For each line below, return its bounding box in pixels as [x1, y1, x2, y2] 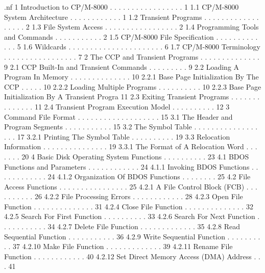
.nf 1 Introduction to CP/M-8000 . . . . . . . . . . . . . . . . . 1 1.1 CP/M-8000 [4, 2, 239, 12]
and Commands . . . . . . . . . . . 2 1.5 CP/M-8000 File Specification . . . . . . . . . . [4, 31, 258, 42]
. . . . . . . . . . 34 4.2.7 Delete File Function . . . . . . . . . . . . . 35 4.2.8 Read [4, 221, 240, 232]
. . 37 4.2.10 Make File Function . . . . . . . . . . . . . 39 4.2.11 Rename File [4, 241, 233, 252]
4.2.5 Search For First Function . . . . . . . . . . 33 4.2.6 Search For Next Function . [4, 211, 260, 222]
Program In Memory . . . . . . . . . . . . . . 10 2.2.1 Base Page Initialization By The [4, 71, 259, 82]
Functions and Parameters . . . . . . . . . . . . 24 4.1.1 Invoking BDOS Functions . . [4, 161, 258, 172]
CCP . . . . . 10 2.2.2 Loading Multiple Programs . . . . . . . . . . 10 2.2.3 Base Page [4, 81, 261, 92]
